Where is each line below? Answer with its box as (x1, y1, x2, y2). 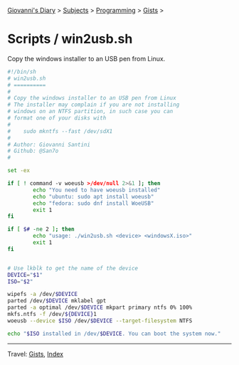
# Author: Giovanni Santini (7, 141, 91, 148)
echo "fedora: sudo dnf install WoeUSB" (33, 199, 154, 207)
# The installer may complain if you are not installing (7, 101, 180, 109)
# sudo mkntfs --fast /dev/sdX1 (7, 127, 113, 134)
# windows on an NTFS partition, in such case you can (7, 108, 174, 115)
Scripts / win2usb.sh (7, 31, 133, 47)
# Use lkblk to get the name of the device (7, 265, 139, 272)
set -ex (7, 167, 31, 174)
